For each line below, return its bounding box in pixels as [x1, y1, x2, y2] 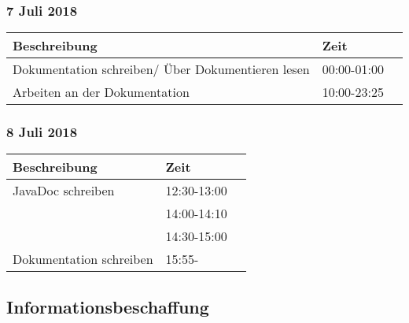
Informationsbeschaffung [6, 294, 209, 318]
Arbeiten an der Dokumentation [13, 83, 190, 102]
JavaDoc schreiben [13, 181, 115, 200]
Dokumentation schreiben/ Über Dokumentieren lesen [13, 60, 310, 79]
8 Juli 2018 [6, 122, 78, 142]
